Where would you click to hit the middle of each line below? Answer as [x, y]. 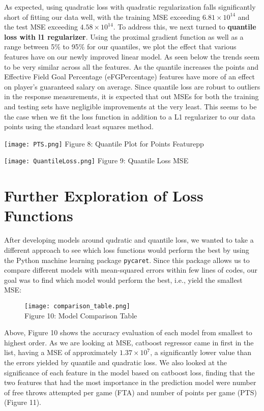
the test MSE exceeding [41, 27]
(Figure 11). [23, 402]
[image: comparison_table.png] [77, 306]
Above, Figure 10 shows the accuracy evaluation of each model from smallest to [128, 332]
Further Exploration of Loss [104, 196]
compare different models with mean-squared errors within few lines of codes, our [131, 270]
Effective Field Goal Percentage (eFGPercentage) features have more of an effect [129, 77]
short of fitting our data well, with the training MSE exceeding [102, 17]
